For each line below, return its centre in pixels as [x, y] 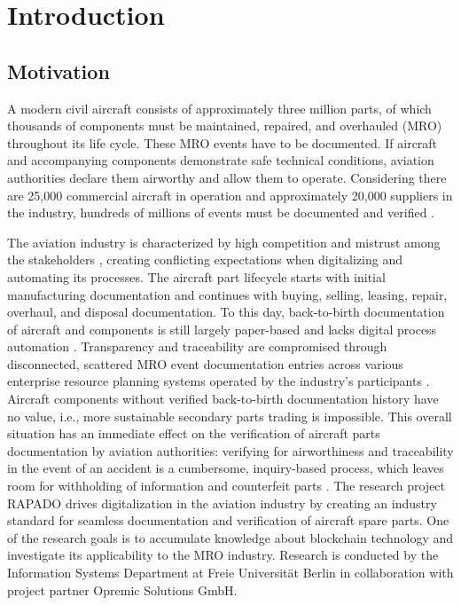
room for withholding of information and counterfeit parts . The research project [227, 486]
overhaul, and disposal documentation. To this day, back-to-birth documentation [226, 312]
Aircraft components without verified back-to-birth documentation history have [223, 399]
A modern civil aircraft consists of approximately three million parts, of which [219, 108]
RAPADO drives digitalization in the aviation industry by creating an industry [222, 503]
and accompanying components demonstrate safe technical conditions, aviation [221, 160]
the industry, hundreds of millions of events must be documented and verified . [221, 212]
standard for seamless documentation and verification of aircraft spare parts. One [228, 520]
